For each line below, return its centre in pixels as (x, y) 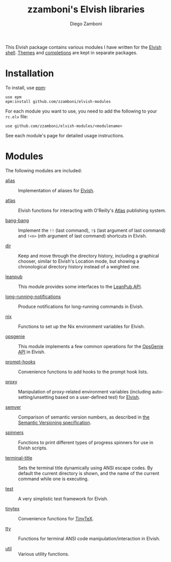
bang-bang (17, 220)
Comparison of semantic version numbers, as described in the (84, 417)
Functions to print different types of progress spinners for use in (86, 442)
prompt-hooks (20, 361)
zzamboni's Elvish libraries (86, 10)
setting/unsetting (36, 397)
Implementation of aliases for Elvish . (56, 190)
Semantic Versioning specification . (55, 422)
